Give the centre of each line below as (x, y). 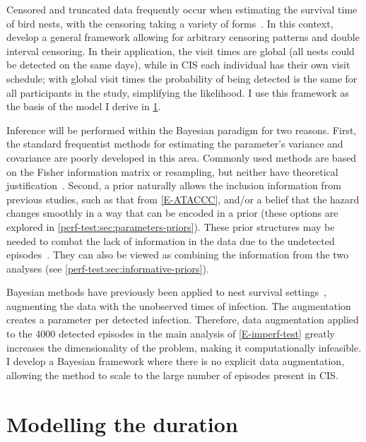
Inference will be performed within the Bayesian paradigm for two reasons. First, (182, 130)
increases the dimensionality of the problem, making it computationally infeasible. (184, 347)
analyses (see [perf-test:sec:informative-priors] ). (108, 268)
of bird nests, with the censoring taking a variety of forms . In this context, (170, 23)
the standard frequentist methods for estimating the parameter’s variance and (175, 144)
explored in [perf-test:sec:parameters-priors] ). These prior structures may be (171, 226)
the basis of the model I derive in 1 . (84, 106)
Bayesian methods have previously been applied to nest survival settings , (167, 292)
